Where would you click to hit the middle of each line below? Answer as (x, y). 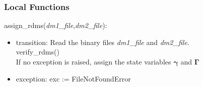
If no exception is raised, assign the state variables (93, 61)
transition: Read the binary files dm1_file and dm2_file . (103, 42)
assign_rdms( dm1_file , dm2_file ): (56, 25)
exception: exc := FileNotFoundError (73, 78)
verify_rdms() (38, 52)
